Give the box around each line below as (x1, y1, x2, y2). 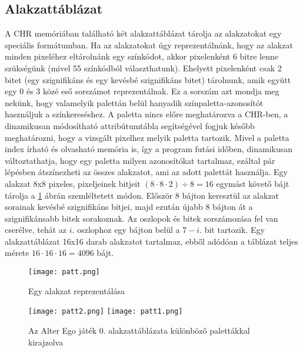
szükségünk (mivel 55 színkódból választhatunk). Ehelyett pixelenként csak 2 (5, 61, 282, 74)
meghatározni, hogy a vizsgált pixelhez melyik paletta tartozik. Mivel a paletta (5, 131, 289, 143)
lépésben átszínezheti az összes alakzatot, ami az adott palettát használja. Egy (5, 166, 288, 178)
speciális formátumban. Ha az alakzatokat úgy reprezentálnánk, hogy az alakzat (5, 38, 293, 51)
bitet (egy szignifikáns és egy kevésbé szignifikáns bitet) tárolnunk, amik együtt (5, 73, 291, 85)
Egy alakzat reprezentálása (28, 284, 125, 297)
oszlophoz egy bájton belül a (77, 223, 180, 236)
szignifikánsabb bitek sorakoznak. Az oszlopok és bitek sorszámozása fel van (5, 212, 278, 224)
